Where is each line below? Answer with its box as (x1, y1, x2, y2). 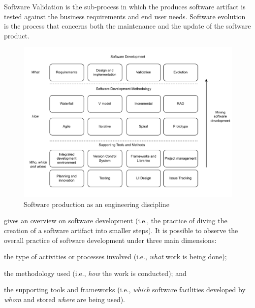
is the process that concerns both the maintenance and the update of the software (4, 21, 251, 31)
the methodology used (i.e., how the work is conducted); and (4, 268, 187, 278)
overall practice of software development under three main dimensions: (4, 235, 217, 245)
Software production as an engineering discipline (24, 199, 169, 209)
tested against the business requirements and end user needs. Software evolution (4, 11, 246, 21)
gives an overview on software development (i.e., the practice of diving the (4, 215, 227, 226)
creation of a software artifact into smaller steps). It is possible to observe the (4, 225, 238, 236)
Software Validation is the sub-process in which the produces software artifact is (4, 1, 246, 11)
